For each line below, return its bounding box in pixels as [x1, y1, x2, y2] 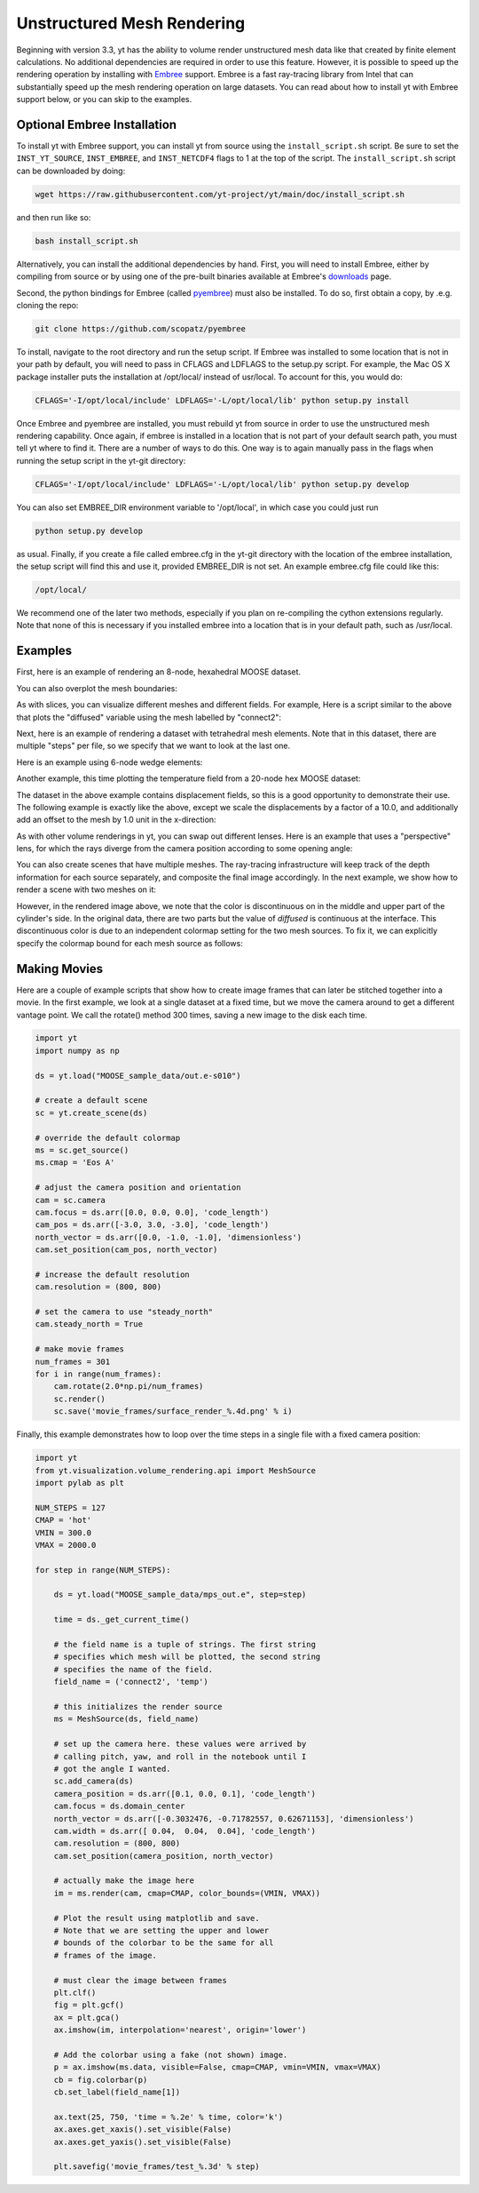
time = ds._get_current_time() [53, 1615, 190, 1625]
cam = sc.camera [35, 1195, 106, 1205]
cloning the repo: [16, 299, 79, 310]
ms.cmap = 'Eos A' [35, 1158, 115, 1168]
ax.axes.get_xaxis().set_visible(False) [53, 2125, 232, 2134]
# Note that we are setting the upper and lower [53, 1926, 270, 1936]
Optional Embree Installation [16, 116, 177, 132]
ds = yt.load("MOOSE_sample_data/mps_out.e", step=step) [53, 1590, 307, 1599]
